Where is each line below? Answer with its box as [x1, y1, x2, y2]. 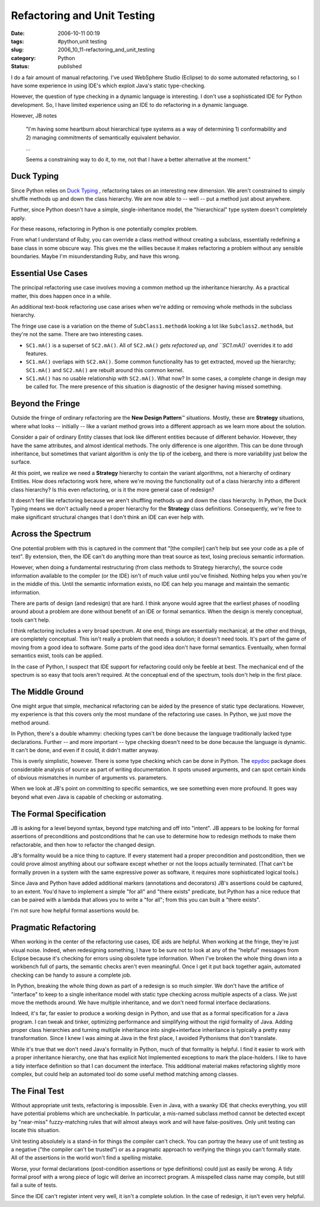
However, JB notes [11, 112, 57, 119]
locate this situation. [11, 1127, 60, 1134]
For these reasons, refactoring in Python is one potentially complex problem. [11, 226, 198, 233]
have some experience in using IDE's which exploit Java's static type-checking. [11, 82, 206, 89]
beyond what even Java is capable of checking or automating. [11, 793, 163, 800]
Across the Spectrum [11, 529, 91, 539]
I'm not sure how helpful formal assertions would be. [11, 907, 140, 914]
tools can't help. [11, 616, 50, 623]
